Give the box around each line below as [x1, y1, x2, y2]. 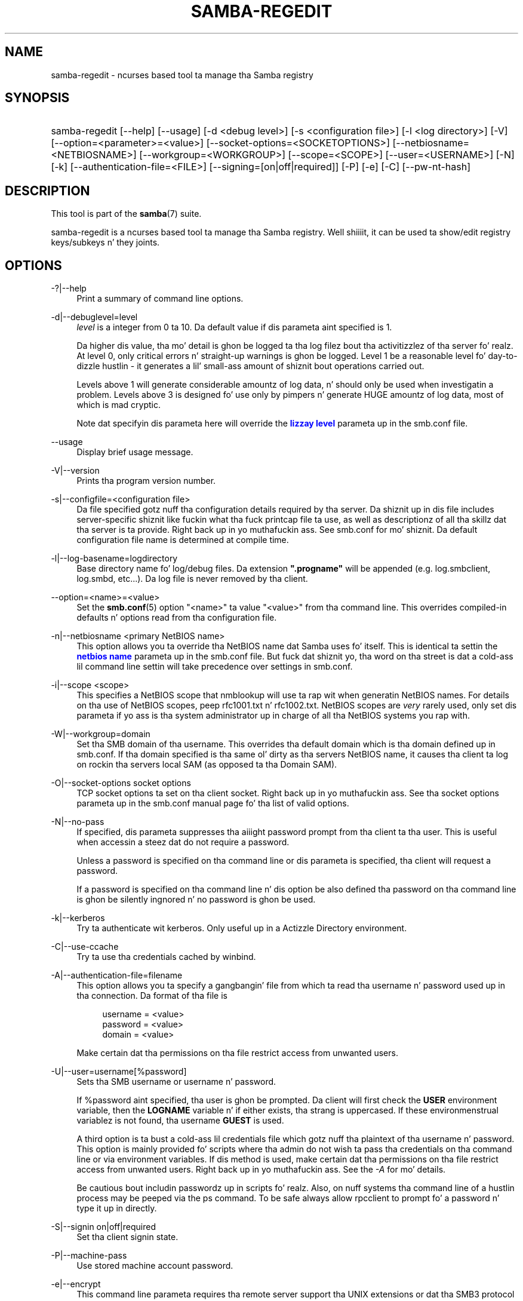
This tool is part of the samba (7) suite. [51, 208, 202, 219]
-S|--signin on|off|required [51, 1222, 156, 1232]
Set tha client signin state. [76, 1232, 179, 1242]
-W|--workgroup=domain [51, 729, 150, 740]
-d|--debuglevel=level [51, 312, 138, 323]
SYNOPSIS [5, 90, 70, 106]
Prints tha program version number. [76, 475, 216, 486]
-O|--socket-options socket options [51, 778, 191, 788]
